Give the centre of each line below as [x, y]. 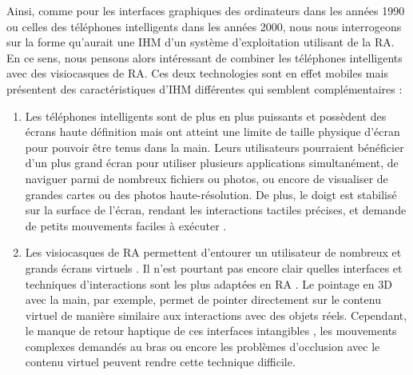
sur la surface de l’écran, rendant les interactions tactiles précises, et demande [216, 210]
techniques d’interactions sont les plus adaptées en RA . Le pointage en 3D [208, 283]
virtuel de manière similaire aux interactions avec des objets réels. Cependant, [216, 315]
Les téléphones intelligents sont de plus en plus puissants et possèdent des [206, 116]
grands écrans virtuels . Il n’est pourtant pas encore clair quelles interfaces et [214, 267]
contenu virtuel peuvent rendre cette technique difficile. [160, 362]
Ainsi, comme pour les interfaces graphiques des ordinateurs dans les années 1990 [206, 10]
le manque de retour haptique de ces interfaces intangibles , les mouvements [211, 331]
